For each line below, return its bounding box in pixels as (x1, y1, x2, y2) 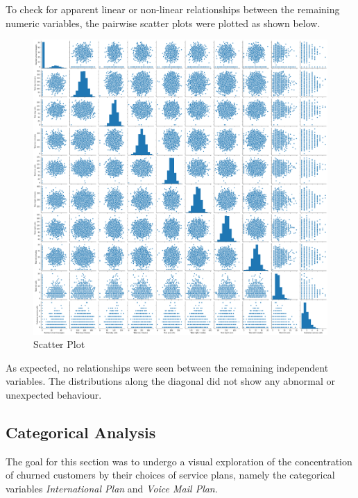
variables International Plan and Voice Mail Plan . (6, 481, 218, 495)
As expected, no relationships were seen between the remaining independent (6, 360, 329, 374)
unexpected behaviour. (6, 387, 102, 401)
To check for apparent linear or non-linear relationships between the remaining (6, 2, 340, 16)
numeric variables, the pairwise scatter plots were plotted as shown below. (6, 15, 321, 30)
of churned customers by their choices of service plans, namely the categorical (6, 467, 335, 482)
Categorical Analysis (6, 421, 156, 442)
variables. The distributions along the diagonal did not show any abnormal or (6, 374, 335, 388)
